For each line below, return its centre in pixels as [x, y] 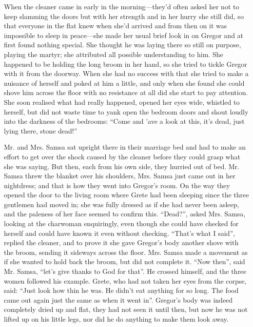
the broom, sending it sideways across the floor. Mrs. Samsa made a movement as [126, 252]
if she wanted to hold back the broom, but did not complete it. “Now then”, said [125, 261]
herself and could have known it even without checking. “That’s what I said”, [119, 233]
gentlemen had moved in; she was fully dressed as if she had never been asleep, [122, 204]
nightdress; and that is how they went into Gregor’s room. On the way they [117, 185]
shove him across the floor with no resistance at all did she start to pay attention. [126, 92]
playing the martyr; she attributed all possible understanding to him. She [114, 54]
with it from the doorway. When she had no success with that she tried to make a [126, 73]
